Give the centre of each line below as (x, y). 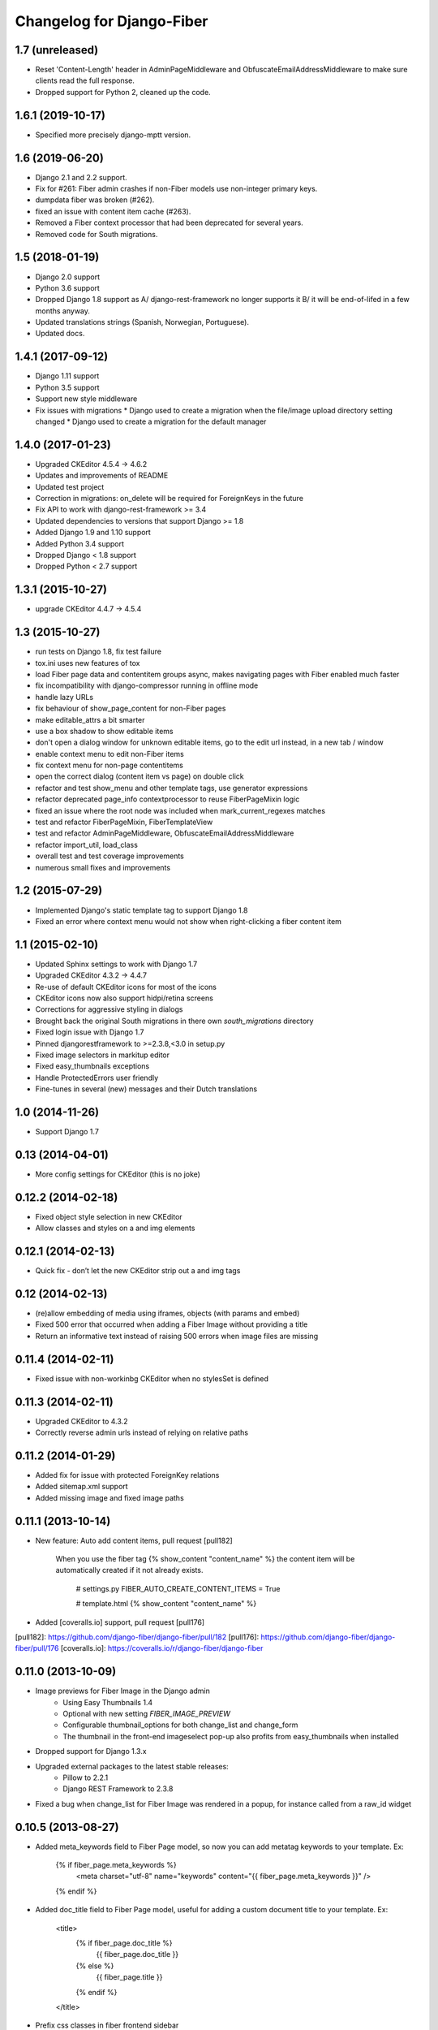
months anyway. (63, 311)
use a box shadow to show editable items (104, 731)
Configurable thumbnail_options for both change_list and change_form (180, 1725)
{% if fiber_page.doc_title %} (125, 1943)
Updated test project (70, 486)
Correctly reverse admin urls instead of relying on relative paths (142, 1432)
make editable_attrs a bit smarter (90, 719)
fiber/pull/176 (37, 1648)
